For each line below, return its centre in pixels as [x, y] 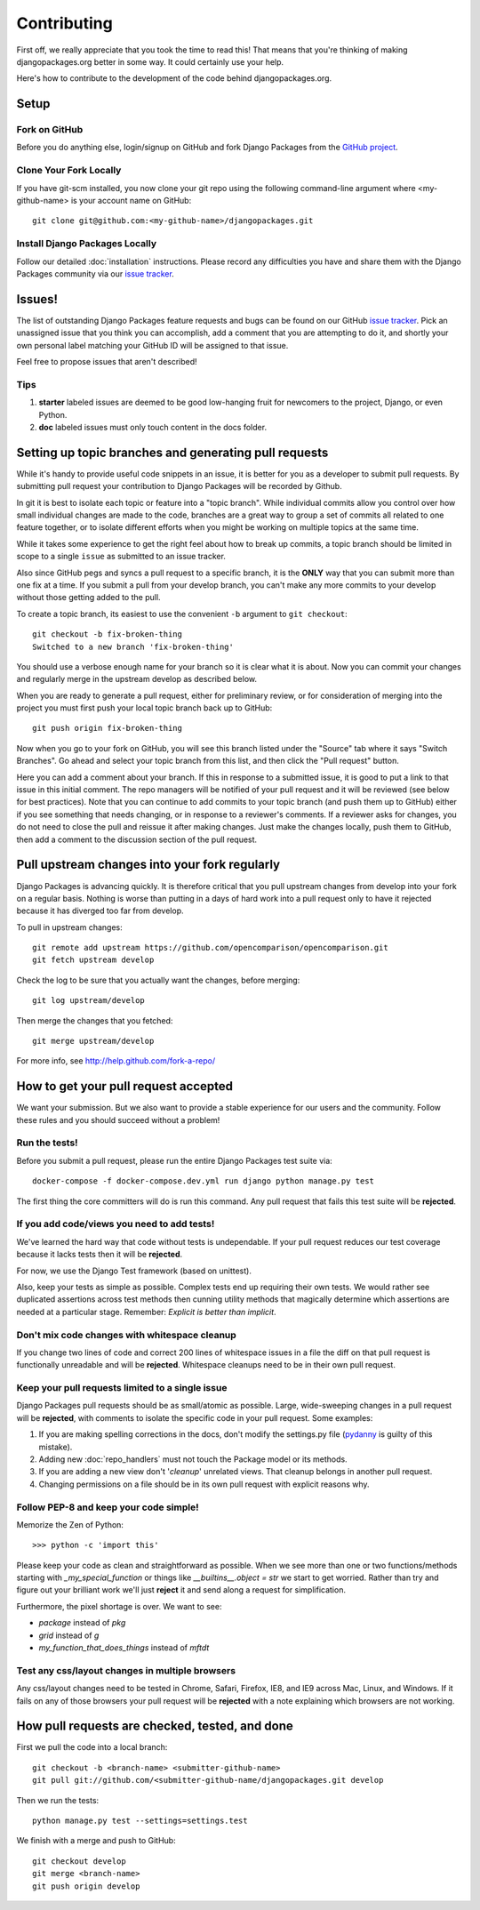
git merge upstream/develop [93, 1041]
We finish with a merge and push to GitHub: [96, 1841]
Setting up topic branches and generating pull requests [172, 452]
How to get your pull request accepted [124, 1086]
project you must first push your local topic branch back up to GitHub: [144, 708]
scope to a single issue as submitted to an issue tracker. [121, 557]
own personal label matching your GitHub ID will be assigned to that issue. [152, 345]
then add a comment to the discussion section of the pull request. [137, 839]
